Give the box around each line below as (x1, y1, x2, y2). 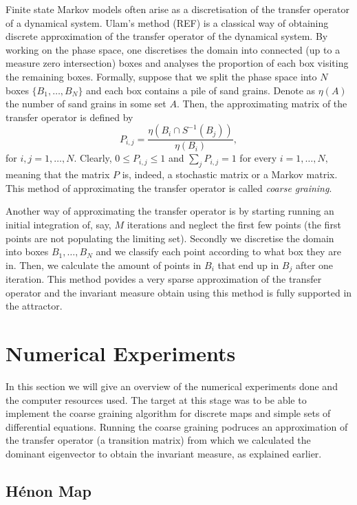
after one (295, 257, 334, 272)
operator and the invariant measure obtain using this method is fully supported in (6, 285, 352, 299)
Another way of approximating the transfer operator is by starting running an (6, 204, 334, 218)
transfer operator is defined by (6, 109, 133, 124)
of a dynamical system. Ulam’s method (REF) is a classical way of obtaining (6, 15, 329, 30)
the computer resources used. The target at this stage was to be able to (6, 392, 307, 407)
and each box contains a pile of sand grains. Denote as (86, 83, 316, 97)
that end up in (217, 257, 279, 272)
